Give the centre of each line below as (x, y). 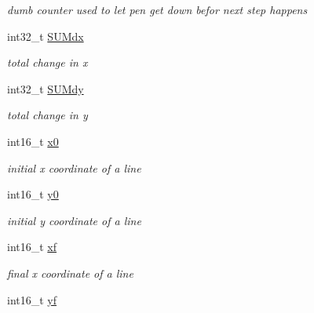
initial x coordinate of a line (74, 167)
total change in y (47, 115)
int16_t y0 (33, 194)
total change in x (47, 62)
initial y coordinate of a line (74, 220)
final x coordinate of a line (70, 273)
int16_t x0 (33, 141)
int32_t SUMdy (46, 88)
